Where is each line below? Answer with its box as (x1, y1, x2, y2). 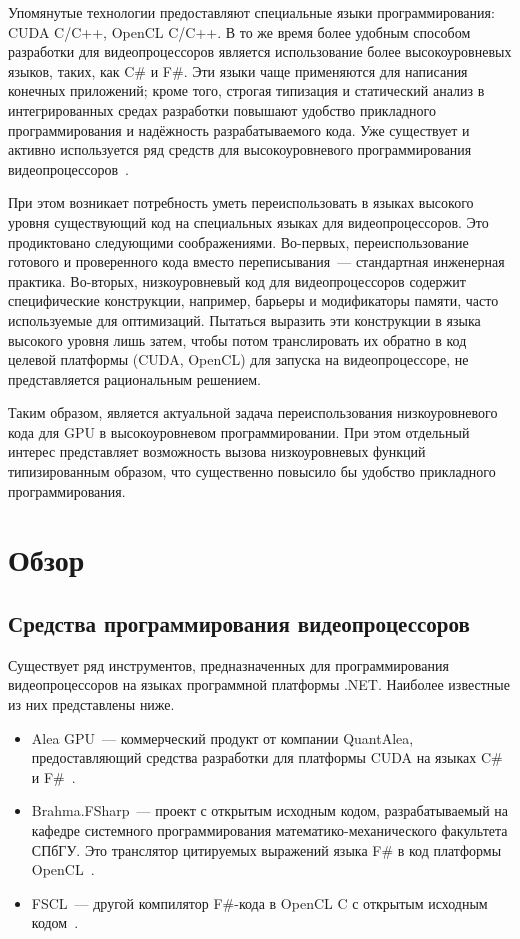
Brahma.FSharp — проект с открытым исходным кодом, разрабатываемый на (31, 800, 509, 821)
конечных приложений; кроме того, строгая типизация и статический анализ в (8, 80, 485, 101)
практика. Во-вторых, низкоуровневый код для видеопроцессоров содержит (8, 270, 466, 291)
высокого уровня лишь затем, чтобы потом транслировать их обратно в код (8, 329, 467, 350)
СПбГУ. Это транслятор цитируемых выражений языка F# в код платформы (31, 839, 502, 860)
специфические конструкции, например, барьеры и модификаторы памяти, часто (8, 290, 499, 311)
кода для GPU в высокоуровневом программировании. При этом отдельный (8, 421, 470, 442)
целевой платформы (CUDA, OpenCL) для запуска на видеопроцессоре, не (8, 349, 469, 370)
